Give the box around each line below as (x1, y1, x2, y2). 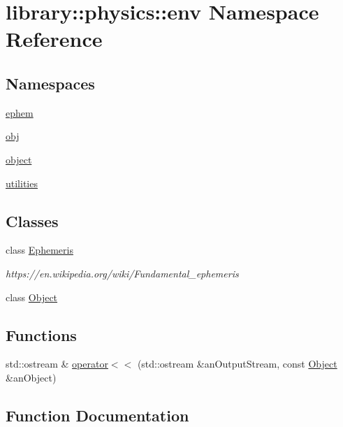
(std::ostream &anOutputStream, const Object (137, 356, 337, 371)
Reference (6, 24, 103, 53)
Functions (6, 324, 77, 345)
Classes (6, 210, 59, 231)
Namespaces (6, 72, 95, 94)
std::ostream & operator (6, 356, 108, 371)
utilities (6, 175, 38, 190)
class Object (6, 289, 58, 304)
